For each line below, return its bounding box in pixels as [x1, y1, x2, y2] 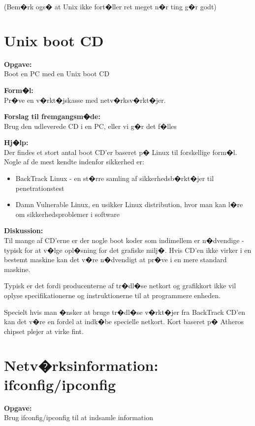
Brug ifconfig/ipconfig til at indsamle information [4, 412, 153, 423]
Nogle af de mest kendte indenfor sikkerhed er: [4, 156, 144, 167]
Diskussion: [4, 225, 43, 236]
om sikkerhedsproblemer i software [15, 209, 120, 219]
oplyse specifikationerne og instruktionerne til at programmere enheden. [4, 290, 221, 300]
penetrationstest [15, 183, 64, 193]
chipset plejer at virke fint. [4, 326, 84, 336]
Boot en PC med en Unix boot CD [4, 68, 110, 79]
